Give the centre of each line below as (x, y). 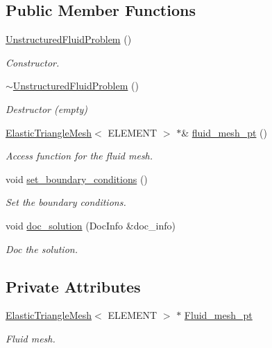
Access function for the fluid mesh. (79, 156)
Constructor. (33, 62)
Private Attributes (73, 286)
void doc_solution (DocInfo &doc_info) (91, 225)
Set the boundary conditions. (66, 202)
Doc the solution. (42, 249)
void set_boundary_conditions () (77, 179)
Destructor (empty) (46, 108)
